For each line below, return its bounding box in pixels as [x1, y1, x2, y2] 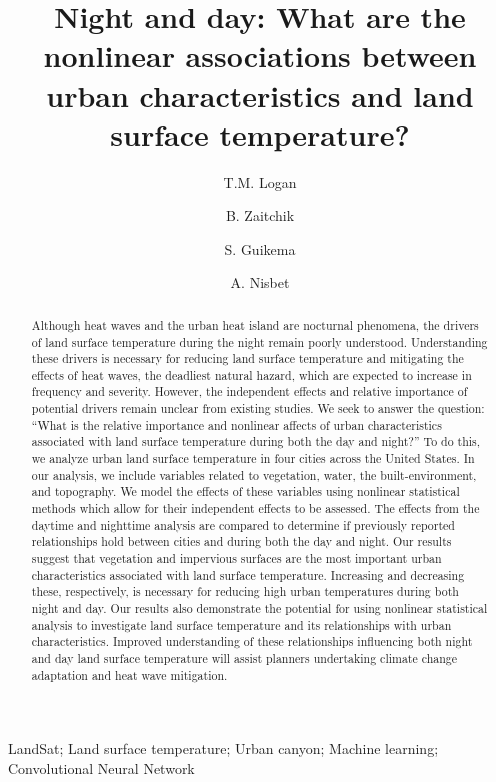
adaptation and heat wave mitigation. [31, 666, 228, 683]
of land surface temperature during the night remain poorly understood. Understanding [31, 333, 488, 350]
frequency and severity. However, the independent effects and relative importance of [31, 383, 468, 400]
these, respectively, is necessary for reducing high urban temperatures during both [31, 583, 459, 600]
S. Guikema [224, 238, 296, 259]
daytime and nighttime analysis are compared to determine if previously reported [31, 516, 455, 533]
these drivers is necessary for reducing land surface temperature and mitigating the [31, 350, 464, 367]
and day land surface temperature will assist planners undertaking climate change [31, 649, 458, 666]
